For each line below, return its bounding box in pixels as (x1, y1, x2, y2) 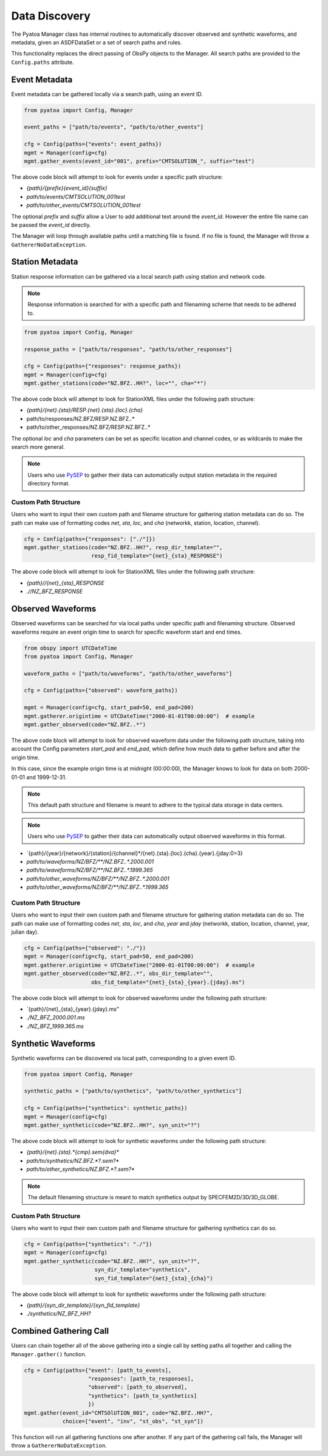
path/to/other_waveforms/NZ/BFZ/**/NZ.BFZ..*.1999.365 (26, 884, 169, 891)
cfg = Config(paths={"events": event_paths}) (24, 140, 162, 148)
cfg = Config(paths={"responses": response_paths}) (24, 362, 182, 370)
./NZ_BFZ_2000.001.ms (26, 1014, 85, 1021)
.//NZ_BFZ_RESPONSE (26, 588, 83, 595)
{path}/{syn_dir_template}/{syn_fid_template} (26, 1302, 140, 1309)
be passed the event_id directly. (11, 221, 91, 228)
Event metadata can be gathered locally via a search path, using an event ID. (11, 90, 203, 97)
